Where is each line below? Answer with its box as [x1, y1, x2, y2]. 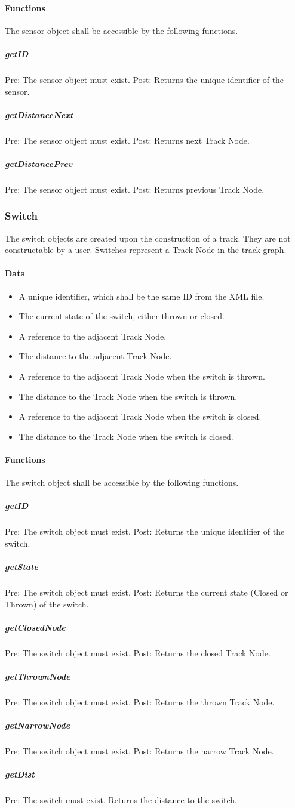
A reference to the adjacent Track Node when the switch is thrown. [19, 370, 265, 383]
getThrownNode [5, 670, 70, 683]
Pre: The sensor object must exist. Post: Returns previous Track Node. [5, 183, 265, 195]
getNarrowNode [5, 719, 70, 732]
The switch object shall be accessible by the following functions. [5, 476, 239, 489]
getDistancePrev [5, 157, 73, 169]
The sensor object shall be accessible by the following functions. [5, 24, 238, 36]
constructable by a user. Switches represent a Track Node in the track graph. [5, 243, 287, 256]
